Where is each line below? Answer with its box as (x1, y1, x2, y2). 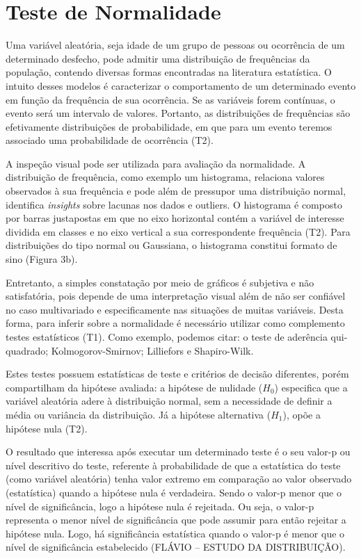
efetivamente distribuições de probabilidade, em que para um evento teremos (6, 119, 332, 133)
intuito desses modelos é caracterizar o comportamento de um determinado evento (6, 78, 356, 92)
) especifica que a (274, 380, 348, 394)
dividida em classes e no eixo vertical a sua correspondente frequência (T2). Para (6, 224, 351, 238)
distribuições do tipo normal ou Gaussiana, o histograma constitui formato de (6, 238, 337, 252)
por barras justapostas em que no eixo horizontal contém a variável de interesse (6, 211, 344, 225)
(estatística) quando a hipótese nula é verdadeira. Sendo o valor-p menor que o (6, 485, 342, 499)
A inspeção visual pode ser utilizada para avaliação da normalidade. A (6, 156, 306, 170)
